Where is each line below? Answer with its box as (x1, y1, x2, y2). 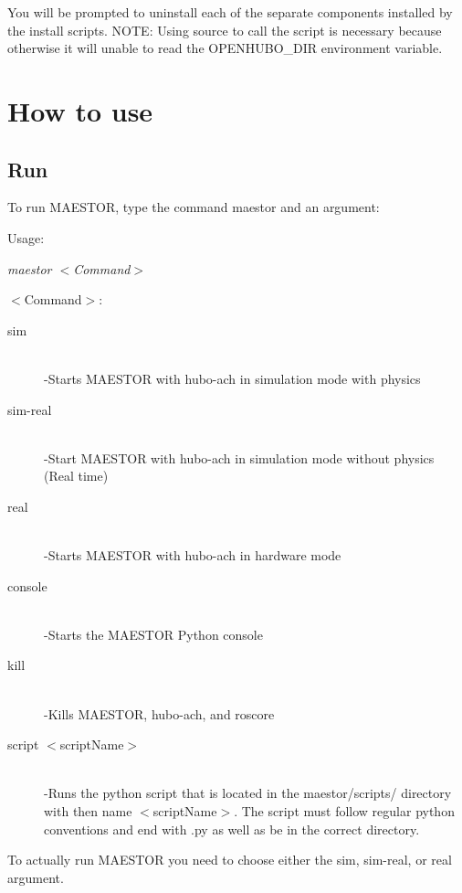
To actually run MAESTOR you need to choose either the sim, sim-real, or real (7, 850, 452, 869)
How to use (7, 91, 153, 129)
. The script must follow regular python (234, 802, 455, 821)
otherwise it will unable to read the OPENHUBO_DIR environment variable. (7, 38, 443, 58)
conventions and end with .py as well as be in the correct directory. (44, 819, 420, 838)
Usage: (7, 228, 45, 247)
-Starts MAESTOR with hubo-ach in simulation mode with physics (44, 368, 421, 388)
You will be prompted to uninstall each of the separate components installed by (7, 3, 453, 21)
